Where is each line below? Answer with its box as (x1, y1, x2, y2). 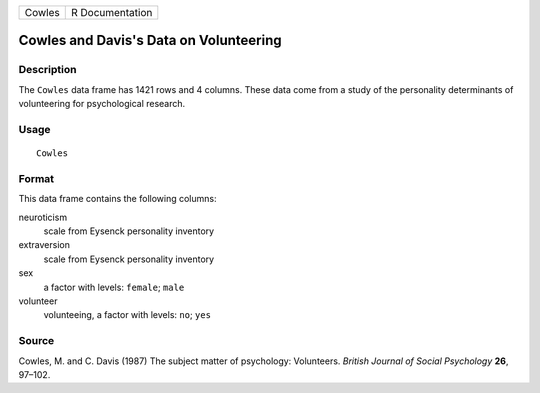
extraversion (18, 239, 70, 251)
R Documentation (70, 6, 153, 19)
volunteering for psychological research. (18, 98, 186, 110)
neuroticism (18, 211, 68, 223)
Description (18, 63, 77, 77)
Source (18, 334, 55, 348)
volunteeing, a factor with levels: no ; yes (43, 309, 212, 321)
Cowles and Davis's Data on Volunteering (18, 32, 282, 49)
